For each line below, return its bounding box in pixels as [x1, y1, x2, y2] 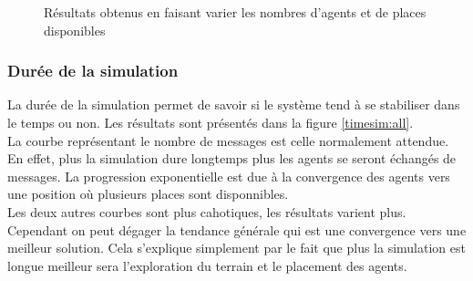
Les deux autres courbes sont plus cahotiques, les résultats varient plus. [7, 202, 406, 221]
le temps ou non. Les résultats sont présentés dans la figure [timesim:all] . [7, 113, 414, 131]
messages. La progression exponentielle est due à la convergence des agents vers [7, 166, 450, 185]
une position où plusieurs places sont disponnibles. [7, 184, 289, 203]
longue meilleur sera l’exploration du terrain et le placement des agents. [7, 255, 407, 275]
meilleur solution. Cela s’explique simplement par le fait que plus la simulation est [7, 238, 466, 257]
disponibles [44, 20, 106, 39]
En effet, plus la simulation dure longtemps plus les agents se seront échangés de [7, 149, 457, 168]
